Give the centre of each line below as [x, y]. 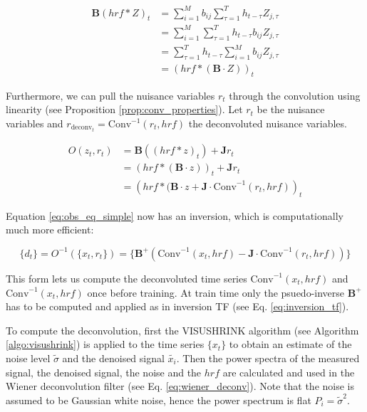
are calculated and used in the [289, 372]
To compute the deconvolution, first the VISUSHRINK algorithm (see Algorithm [182, 330]
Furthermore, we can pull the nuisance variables [110, 95]
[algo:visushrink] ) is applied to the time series [105, 344]
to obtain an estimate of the [290, 344]
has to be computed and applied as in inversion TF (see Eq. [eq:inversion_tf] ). [177, 306]
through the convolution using [295, 95]
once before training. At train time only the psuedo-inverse [216, 292]
